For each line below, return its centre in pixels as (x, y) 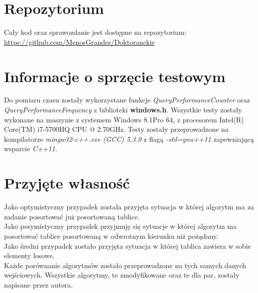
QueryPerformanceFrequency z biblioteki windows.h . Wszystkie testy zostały (123, 110)
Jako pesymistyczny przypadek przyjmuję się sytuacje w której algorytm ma (120, 226)
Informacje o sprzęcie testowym (115, 76)
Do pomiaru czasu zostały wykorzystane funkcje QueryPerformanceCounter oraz (127, 100)
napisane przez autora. (38, 284)
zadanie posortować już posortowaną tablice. (72, 216)
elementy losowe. (29, 255)
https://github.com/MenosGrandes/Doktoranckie (79, 42)
